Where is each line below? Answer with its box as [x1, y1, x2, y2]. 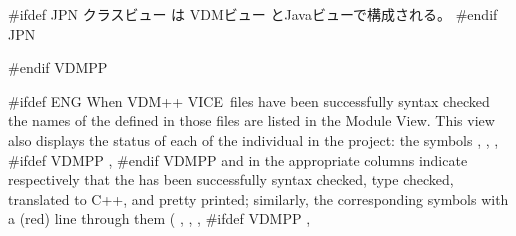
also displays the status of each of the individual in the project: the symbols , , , [8, 129, 499, 150]
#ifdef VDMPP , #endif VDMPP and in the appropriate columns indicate [8, 149, 468, 170]
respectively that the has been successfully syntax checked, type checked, [8, 169, 454, 190]
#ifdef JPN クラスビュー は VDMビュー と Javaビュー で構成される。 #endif [8, 4, 498, 24]
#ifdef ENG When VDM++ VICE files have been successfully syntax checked [8, 90, 490, 111]
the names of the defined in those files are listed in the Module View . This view [8, 110, 495, 131]
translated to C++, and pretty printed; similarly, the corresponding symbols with [8, 188, 509, 209]
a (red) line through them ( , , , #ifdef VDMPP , [8, 208, 311, 229]
